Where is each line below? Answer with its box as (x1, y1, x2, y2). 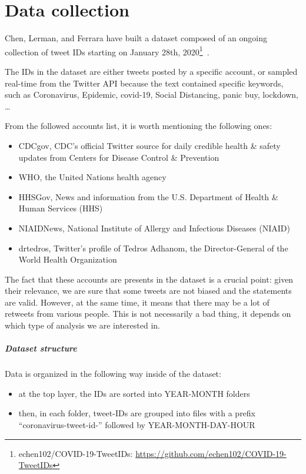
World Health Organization (18, 253, 117, 266)
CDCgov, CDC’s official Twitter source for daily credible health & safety (18, 139, 281, 151)
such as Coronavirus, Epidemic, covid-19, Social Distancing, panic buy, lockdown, (5, 88, 298, 101)
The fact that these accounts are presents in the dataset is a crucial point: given (5, 273, 294, 285)
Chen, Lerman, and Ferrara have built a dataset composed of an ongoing (5, 32, 267, 44)
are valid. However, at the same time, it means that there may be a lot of (5, 296, 270, 308)
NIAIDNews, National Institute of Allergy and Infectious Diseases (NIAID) (18, 221, 290, 234)
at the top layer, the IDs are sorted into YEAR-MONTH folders (18, 387, 250, 399)
